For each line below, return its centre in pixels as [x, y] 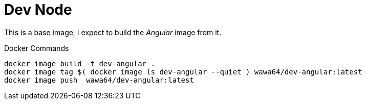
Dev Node [38, 10]
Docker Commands [37, 48]
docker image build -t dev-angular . [80, 63]
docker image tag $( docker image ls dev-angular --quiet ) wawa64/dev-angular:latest [183, 72]
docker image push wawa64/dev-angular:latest [99, 80]
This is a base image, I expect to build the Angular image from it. [113, 32]
